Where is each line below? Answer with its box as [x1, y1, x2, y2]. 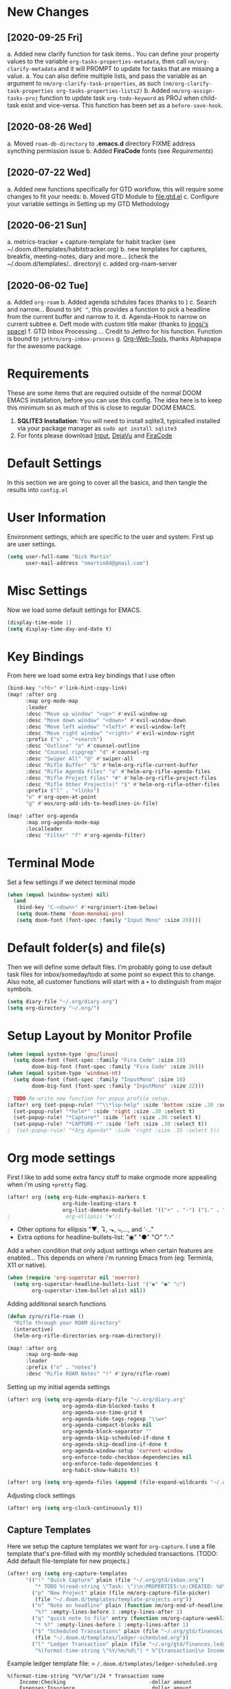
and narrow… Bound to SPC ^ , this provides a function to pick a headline [7, 305, 211, 314]
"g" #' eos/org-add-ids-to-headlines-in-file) [25, 800, 158, 807]
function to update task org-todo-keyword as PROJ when [39, 94, 199, 102]
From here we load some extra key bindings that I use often [7, 671, 175, 679]
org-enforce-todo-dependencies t [62, 1460, 158, 1467]
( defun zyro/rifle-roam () [7, 1313, 85, 1320]
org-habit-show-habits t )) [62, 1466, 140, 1473]
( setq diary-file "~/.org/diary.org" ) [7, 998, 118, 1005]
